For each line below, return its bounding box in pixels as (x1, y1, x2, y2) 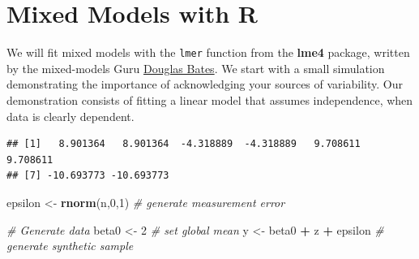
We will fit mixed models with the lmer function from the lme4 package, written (6, 44, 410, 61)
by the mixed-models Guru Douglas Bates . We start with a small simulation (6, 59, 385, 76)
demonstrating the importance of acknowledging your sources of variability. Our (6, 76, 403, 93)
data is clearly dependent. (6, 107, 135, 124)
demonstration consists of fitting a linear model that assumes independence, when (6, 91, 413, 108)
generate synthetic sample (6, 237, 134, 254)
